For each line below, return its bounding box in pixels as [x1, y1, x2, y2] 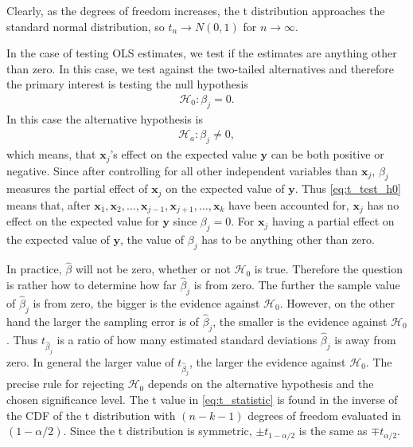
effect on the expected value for [6, 213, 159, 229]
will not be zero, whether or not [75, 261, 231, 277]
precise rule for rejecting [6, 375, 125, 392]
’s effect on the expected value [110, 146, 257, 163]
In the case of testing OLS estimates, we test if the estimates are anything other [6, 45, 397, 61]
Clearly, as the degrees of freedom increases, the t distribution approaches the [6, 2, 385, 18]
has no [367, 196, 399, 213]
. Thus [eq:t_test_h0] [294, 180, 401, 197]
